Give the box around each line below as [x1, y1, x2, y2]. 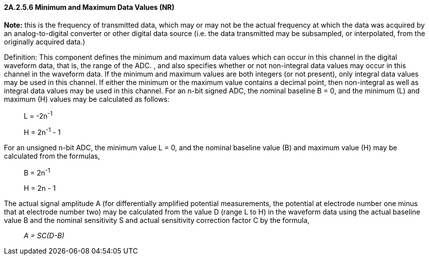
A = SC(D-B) [24, 231, 64, 240]
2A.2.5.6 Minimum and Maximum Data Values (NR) [4, 3, 175, 11]
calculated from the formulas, [4, 151, 100, 160]
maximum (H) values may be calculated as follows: [4, 94, 169, 103]
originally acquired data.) [4, 37, 85, 46]
